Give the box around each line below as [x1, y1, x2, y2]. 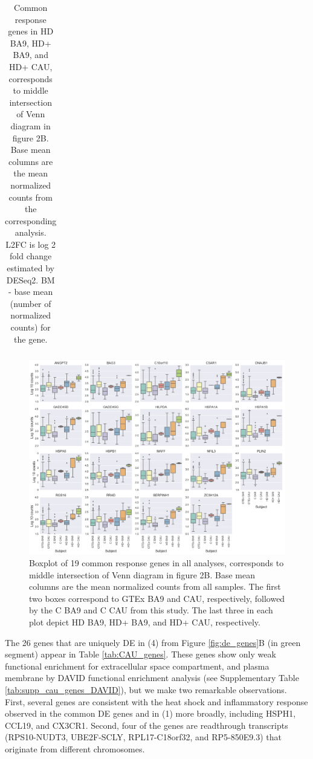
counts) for [10, 321, 51, 334]
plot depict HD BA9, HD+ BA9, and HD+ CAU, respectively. [29, 616, 260, 628]
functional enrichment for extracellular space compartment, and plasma [5, 659, 269, 672]
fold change [10, 250, 52, 262]
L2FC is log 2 [5, 237, 56, 250]
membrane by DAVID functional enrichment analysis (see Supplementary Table [5, 671, 299, 684]
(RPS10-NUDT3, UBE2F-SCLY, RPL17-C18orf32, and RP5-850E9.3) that [5, 731, 282, 743]
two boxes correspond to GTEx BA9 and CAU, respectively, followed [29, 592, 285, 604]
